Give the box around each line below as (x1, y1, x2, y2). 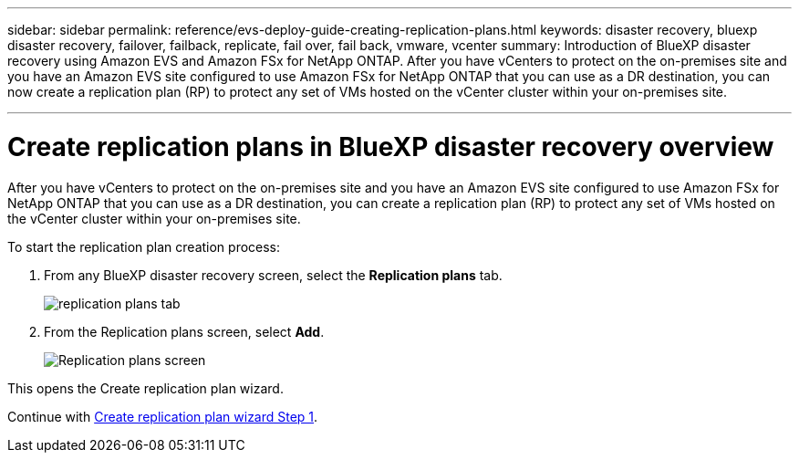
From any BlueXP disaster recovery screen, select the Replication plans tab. (44, 267, 503, 283)
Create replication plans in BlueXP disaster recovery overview (7, 131, 774, 162)
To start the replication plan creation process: (7, 238, 281, 255)
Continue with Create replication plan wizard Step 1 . (7, 408, 318, 424)
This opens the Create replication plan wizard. (7, 380, 284, 396)
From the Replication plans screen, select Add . (44, 323, 325, 340)
